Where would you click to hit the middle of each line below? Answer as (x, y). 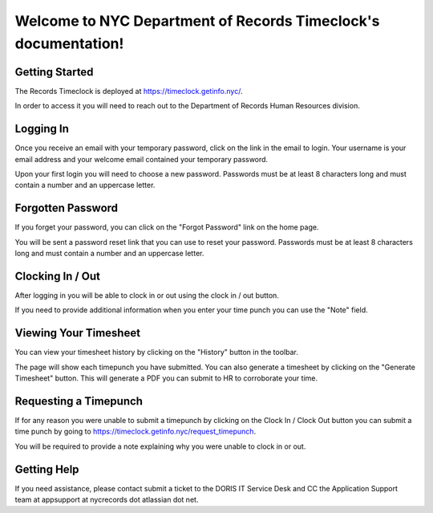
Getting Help (47, 469)
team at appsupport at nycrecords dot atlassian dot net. (107, 499)
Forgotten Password (67, 208)
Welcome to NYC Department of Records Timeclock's (197, 21)
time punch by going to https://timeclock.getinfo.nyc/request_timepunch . (136, 432)
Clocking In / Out (57, 276)
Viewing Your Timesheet (77, 333)
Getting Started (54, 72)
